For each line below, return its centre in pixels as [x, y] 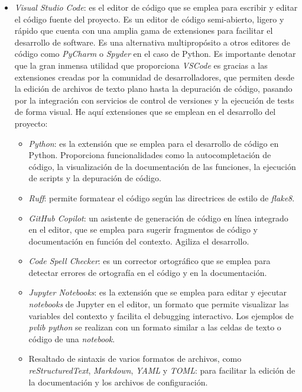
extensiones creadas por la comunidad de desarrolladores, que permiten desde [154, 77]
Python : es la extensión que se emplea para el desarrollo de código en [154, 143]
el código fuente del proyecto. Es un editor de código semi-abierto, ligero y [149, 19]
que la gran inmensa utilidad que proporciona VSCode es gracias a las [141, 65]
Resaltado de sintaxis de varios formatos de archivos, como [135, 359]
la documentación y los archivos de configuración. [118, 382]
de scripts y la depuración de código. [95, 178]
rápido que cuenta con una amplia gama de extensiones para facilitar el [144, 30]
